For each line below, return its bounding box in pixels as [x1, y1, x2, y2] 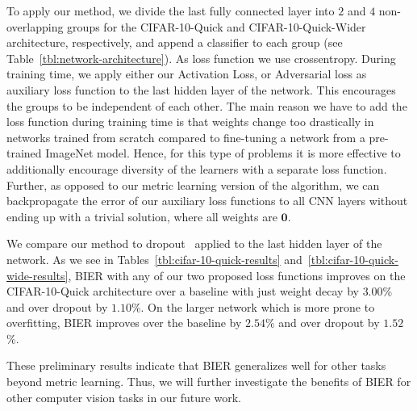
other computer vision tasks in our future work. [6, 388, 241, 405]
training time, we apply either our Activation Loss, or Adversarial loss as [6, 65, 367, 82]
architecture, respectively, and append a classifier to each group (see [6, 34, 343, 51]
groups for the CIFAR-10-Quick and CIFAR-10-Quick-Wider [67, 18, 366, 35]
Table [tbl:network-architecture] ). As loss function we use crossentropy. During [6, 49, 396, 66]
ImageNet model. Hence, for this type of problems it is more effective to [45, 145, 401, 161]
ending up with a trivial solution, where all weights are [6, 208, 277, 224]
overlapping [6, 18, 64, 35]
